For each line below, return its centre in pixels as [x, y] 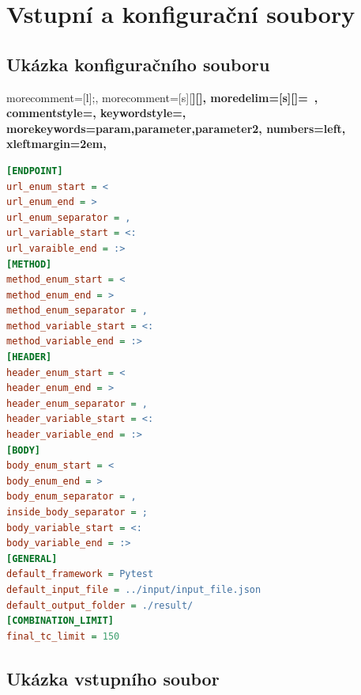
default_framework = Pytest [80, 574]
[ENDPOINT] [35, 171]
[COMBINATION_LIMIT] [60, 621]
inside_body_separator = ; [77, 513]
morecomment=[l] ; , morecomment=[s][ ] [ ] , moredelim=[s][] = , [162, 97]
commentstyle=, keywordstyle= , [96, 113]
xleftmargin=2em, [56, 144]
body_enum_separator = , [71, 497]
